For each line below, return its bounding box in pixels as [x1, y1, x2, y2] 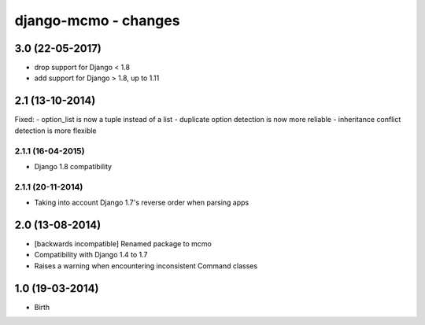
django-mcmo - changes [14, 12, 180, 29]
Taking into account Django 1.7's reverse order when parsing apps [34, 198, 249, 208]
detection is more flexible [14, 126, 98, 135]
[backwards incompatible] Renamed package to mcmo [34, 238, 213, 248]
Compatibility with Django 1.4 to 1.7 [34, 250, 148, 260]
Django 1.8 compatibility [34, 161, 113, 171]
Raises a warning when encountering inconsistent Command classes [34, 260, 258, 271]
